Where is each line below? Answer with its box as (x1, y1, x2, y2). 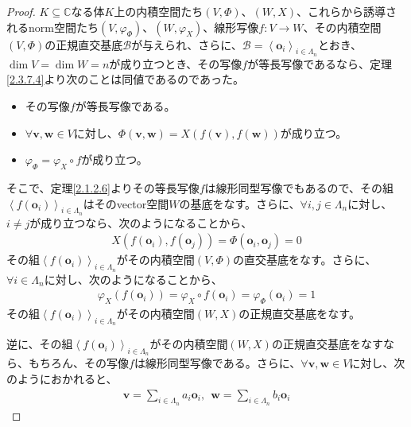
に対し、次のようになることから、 (44, 270, 223, 287)
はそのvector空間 (83, 195, 169, 212)
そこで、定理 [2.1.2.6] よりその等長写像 (6, 179, 200, 196)
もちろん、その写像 (28, 355, 129, 371)
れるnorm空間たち (6, 18, 99, 35)
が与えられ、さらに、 (131, 36, 242, 52)
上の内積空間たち (114, 3, 204, 19)
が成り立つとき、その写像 (109, 55, 242, 72)
